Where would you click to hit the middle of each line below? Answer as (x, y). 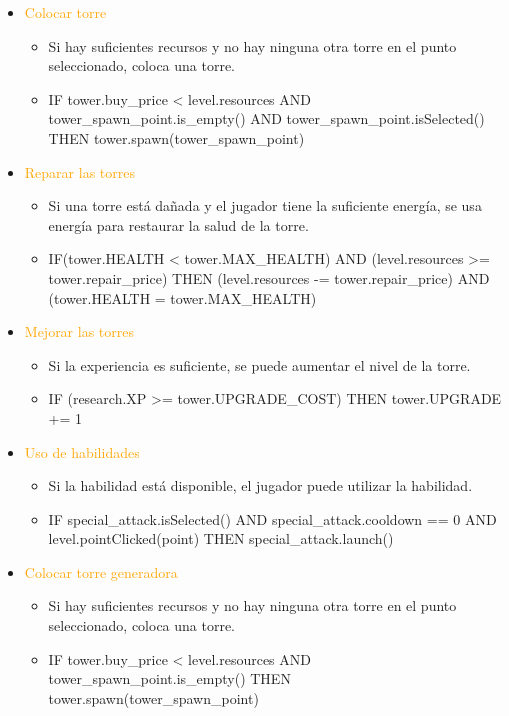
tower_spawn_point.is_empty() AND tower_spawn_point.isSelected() (266, 118)
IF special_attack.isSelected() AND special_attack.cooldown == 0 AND (272, 518)
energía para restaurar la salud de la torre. (178, 224)
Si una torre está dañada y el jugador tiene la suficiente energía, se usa (265, 205)
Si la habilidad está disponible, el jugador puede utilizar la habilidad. (260, 485)
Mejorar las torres (79, 331)
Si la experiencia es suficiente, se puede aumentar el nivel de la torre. (259, 364)
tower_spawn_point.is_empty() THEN (169, 678)
